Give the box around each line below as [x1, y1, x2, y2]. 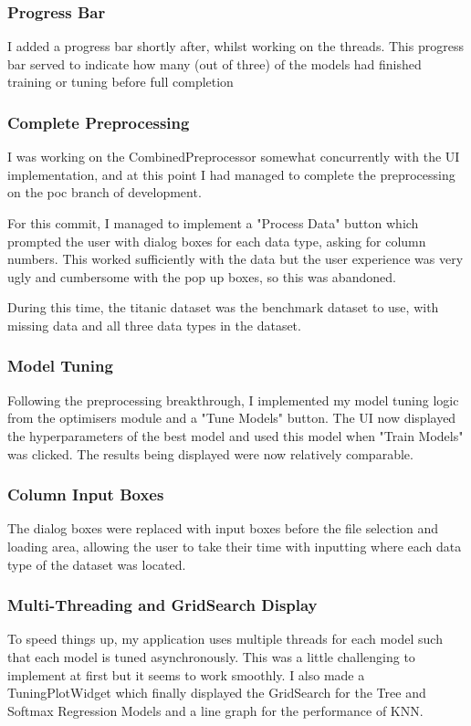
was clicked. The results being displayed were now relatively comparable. [7, 444, 413, 463]
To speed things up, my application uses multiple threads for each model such [7, 629, 443, 648]
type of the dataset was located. [7, 554, 186, 573]
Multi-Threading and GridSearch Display [7, 594, 318, 616]
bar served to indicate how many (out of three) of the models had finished [7, 54, 422, 73]
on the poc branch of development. [7, 183, 202, 202]
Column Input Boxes [7, 483, 164, 506]
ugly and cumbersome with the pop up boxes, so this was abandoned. [7, 267, 396, 286]
